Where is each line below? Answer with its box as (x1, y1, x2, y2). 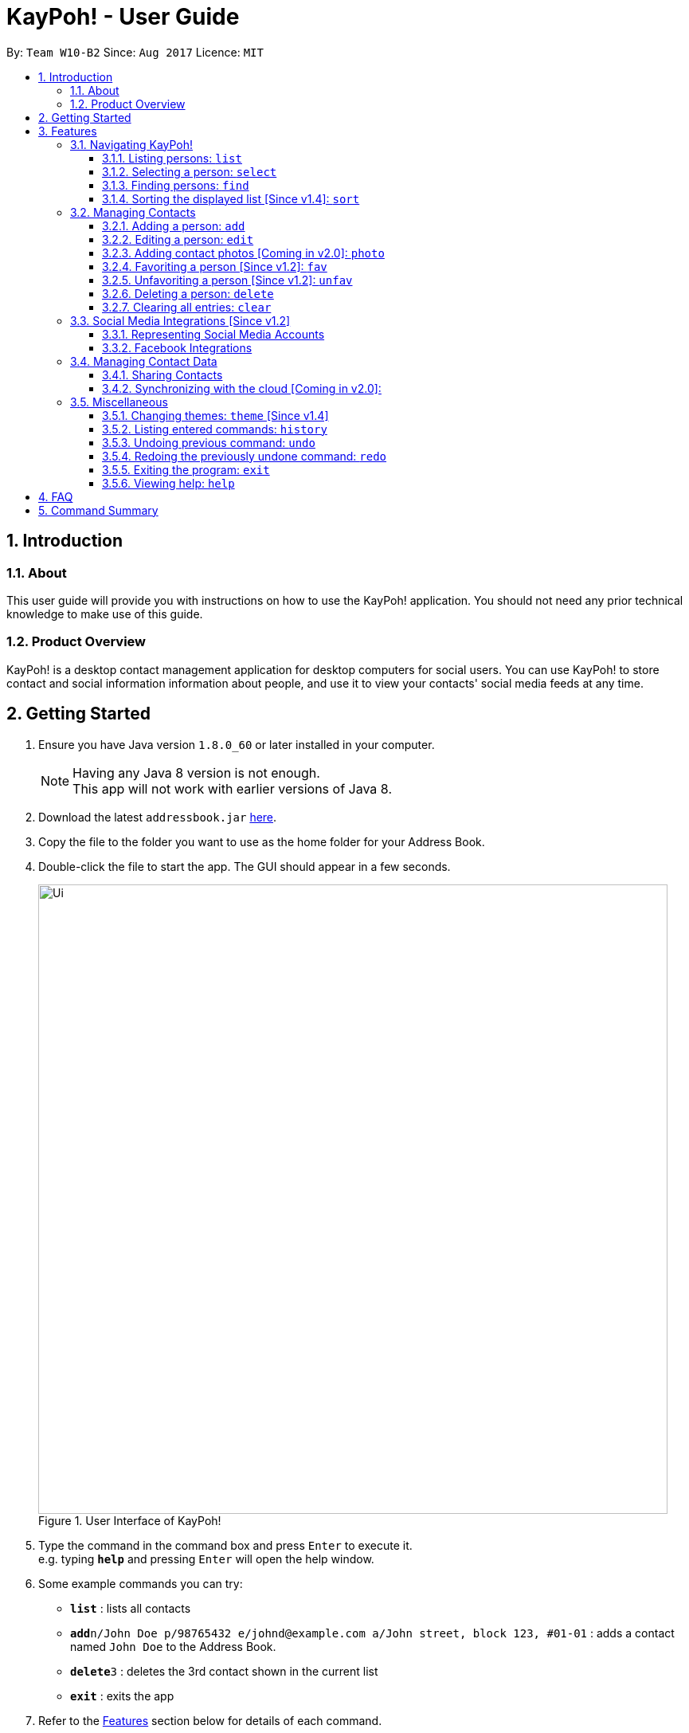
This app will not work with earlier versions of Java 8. (72, 780, 392, 797)
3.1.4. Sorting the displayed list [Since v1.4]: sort (102, 191, 360, 206)
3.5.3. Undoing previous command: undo (102, 435, 315, 449)
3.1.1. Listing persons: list (102, 151, 242, 165)
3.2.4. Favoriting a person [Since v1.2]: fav (102, 259, 327, 273)
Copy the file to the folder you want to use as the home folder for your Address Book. (38, 834, 485, 849)
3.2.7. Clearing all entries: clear (102, 300, 272, 314)
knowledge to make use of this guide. (6, 606, 203, 621)
